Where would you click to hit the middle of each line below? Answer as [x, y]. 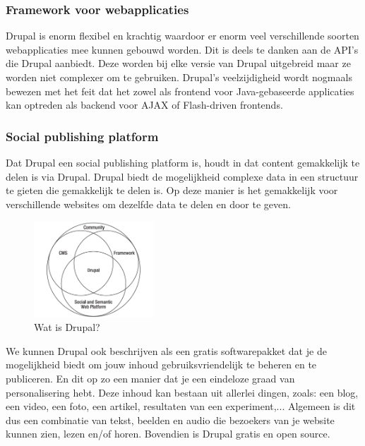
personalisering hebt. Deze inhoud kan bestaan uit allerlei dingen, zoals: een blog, [182, 392]
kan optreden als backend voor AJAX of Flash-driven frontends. [144, 105]
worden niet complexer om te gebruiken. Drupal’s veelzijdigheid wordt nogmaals [179, 77]
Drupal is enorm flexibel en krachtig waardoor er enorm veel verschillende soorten [182, 36]
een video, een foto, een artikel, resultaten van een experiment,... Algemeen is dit [181, 406]
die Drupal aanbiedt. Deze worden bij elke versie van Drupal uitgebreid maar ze [178, 63]
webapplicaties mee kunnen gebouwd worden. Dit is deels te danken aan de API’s [182, 49]
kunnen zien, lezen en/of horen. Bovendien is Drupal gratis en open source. [168, 434]
